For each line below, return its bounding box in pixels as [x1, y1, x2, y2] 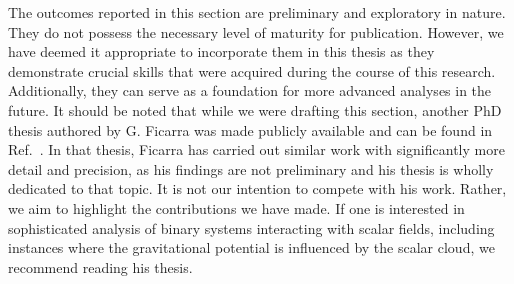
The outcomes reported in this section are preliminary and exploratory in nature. [8, 2, 506, 22]
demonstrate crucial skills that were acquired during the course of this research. [8, 60, 496, 81]
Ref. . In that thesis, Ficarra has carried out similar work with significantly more [8, 139, 505, 160]
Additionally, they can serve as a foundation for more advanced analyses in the [8, 80, 492, 101]
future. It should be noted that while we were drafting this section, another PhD [8, 99, 502, 120]
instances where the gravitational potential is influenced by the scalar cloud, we [8, 237, 495, 258]
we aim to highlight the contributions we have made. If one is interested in [8, 197, 465, 218]
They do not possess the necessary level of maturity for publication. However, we [8, 21, 504, 42]
